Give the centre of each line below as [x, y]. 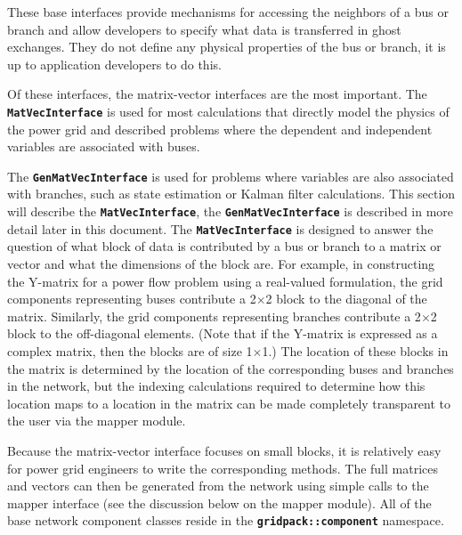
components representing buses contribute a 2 [132, 299]
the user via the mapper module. [97, 421]
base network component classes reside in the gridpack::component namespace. [226, 520]
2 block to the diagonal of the [346, 299]
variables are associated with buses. [104, 146]
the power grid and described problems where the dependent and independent [220, 129]
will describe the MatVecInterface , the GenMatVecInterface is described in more [231, 211]
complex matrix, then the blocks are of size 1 [130, 350]
